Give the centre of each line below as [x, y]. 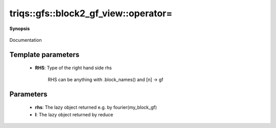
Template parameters [44, 54]
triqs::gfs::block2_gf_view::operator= [91, 13]
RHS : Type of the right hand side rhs [73, 68]
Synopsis [20, 29]
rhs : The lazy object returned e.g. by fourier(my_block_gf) [96, 108]
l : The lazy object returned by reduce [74, 114]
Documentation [26, 40]
